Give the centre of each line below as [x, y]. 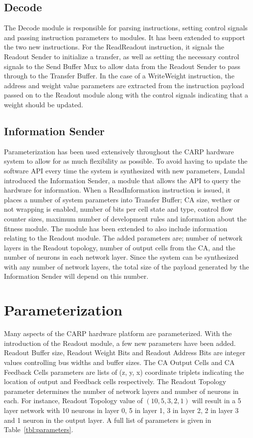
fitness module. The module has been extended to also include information [116, 228]
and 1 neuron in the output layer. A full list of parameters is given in [108, 420]
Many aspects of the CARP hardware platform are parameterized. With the [118, 333]
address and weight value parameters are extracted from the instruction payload [124, 85]
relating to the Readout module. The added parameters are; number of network [123, 238]
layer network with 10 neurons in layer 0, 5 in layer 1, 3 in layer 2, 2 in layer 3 [121, 410]
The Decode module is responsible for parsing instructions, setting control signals [126, 28]
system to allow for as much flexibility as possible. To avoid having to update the [126, 161]
